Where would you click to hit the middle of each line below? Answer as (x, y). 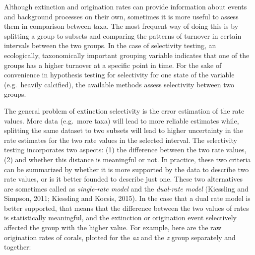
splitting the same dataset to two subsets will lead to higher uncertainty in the (124, 130)
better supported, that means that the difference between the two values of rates (127, 208)
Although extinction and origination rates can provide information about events (126, 6)
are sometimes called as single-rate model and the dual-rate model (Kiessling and (126, 188)
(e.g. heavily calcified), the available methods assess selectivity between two (119, 84)
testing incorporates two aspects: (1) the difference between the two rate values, (125, 150)
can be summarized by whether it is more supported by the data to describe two (127, 169)
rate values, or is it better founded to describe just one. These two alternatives (123, 179)
